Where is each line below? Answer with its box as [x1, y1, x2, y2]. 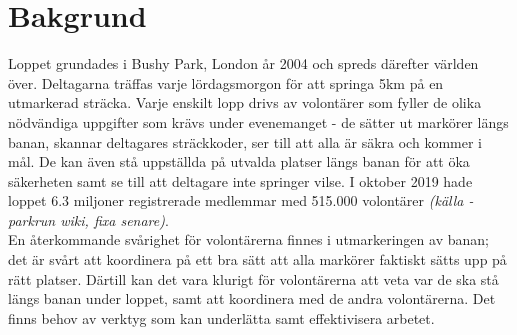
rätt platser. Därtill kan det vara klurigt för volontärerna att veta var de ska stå [8, 268, 499, 289]
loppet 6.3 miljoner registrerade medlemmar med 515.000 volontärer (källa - [8, 190, 474, 211]
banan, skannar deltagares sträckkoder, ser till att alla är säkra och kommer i [8, 131, 482, 152]
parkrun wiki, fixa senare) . [8, 209, 169, 230]
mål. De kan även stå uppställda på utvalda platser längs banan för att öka [8, 151, 470, 172]
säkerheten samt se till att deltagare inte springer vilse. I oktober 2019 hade [8, 170, 473, 191]
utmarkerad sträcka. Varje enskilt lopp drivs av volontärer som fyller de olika [8, 92, 482, 113]
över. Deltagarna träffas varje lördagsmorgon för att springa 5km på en [8, 72, 444, 93]
